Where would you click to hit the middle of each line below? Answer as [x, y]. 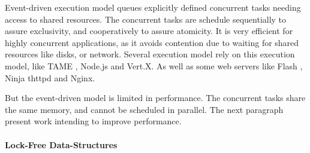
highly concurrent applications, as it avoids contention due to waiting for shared [152, 42]
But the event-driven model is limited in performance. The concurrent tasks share [155, 98]
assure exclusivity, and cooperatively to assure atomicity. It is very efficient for [149, 31]
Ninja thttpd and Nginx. [50, 77]
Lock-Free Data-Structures [61, 144]
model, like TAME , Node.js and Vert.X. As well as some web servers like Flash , [154, 65]
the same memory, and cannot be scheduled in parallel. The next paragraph [144, 109]
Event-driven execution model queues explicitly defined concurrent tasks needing [153, 7]
